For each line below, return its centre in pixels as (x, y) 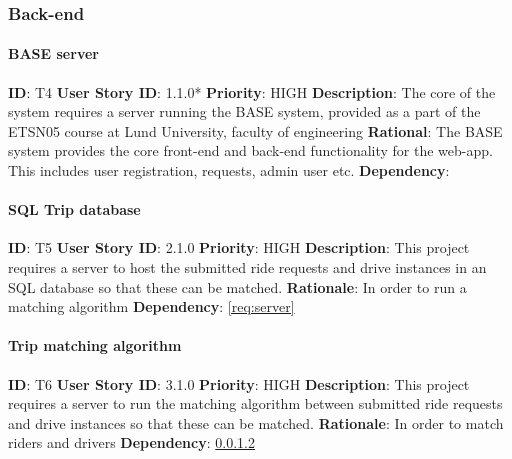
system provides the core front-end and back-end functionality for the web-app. (250, 150)
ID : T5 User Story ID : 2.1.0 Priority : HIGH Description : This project (239, 247)
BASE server (53, 53)
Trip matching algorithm (95, 345)
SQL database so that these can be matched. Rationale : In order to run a (237, 286)
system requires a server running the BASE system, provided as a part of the (244, 111)
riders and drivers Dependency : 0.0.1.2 (131, 442)
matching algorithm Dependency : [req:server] (151, 306)
